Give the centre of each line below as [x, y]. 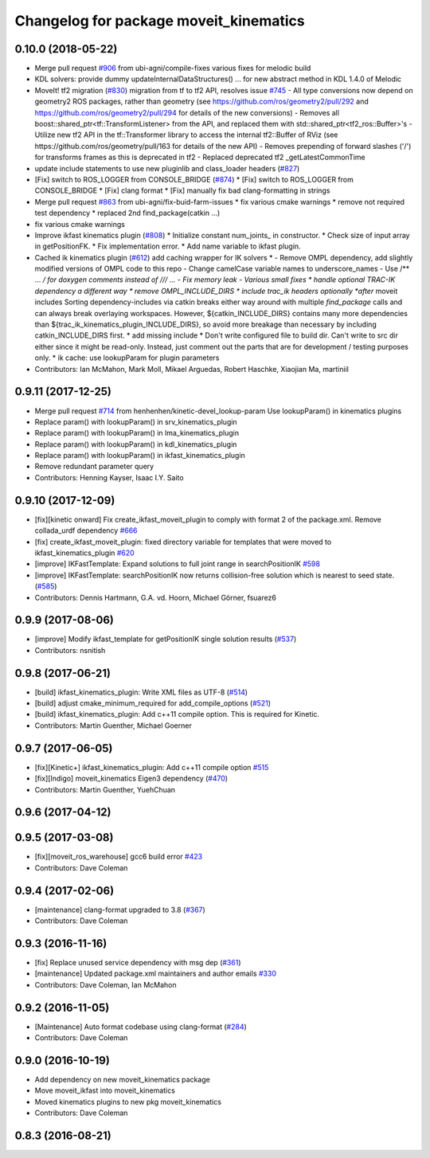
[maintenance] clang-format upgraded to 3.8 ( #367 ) [120, 910]
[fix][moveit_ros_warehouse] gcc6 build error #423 [119, 857]
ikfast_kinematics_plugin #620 [84, 553]
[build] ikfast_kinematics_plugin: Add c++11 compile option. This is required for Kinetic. [177, 714]
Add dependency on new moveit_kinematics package [122, 1080]
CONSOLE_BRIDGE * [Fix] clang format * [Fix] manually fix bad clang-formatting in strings [182, 190]
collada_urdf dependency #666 [86, 530]
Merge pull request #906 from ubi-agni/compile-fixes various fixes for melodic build [173, 68]
